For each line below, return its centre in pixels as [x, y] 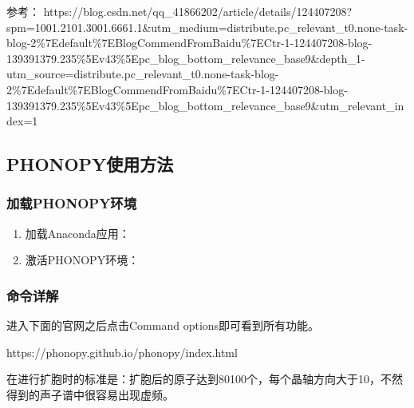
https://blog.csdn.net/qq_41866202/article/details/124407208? [198, 11]
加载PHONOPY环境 [72, 203]
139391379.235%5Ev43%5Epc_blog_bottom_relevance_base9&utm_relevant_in [205, 105]
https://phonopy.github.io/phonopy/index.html [122, 352]
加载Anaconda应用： [77, 233]
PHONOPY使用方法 [90, 164]
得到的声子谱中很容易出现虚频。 [90, 394]
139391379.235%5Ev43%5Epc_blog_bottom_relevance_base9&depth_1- [186, 58]
